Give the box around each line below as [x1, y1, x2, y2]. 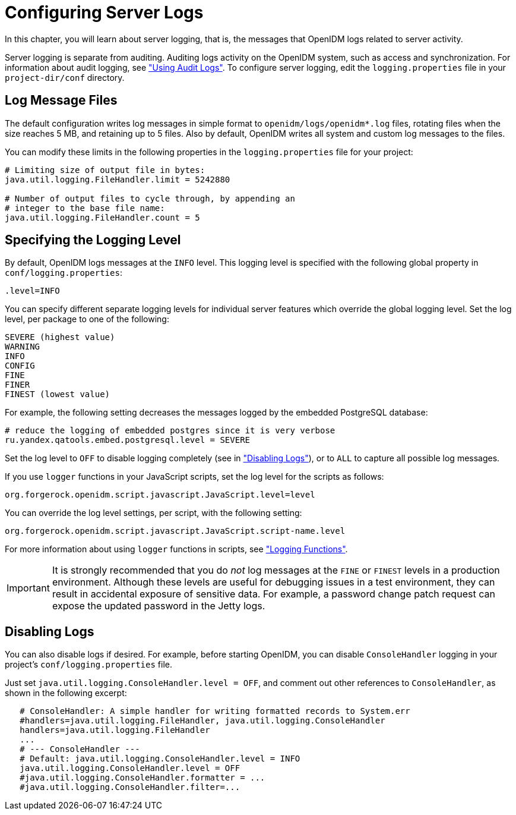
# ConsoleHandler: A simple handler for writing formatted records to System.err [20, 706, 410, 716]
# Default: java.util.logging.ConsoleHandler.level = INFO [20, 754, 300, 764]
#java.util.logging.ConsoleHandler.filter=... [20, 782, 240, 792]
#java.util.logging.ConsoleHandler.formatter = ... [20, 773, 265, 783]
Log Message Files [5, 93, 118, 108]
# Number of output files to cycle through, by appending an [5, 193, 295, 203]
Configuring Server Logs [5, 2, 204, 23]
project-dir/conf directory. [5, 72, 125, 83]
